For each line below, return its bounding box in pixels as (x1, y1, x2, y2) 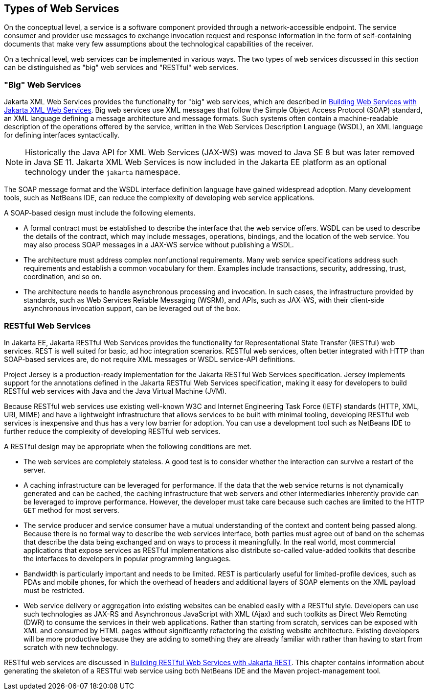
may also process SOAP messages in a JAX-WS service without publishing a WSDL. (23, 240, 294, 249)
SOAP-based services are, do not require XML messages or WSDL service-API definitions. (4, 355, 295, 363)
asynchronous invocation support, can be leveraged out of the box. (23, 304, 240, 313)
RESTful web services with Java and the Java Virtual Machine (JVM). (4, 386, 227, 395)
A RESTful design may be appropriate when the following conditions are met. (4, 442, 252, 451)
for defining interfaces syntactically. (4, 131, 120, 140)
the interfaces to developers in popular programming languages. (23, 554, 231, 563)
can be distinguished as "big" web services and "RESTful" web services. (4, 63, 239, 72)
